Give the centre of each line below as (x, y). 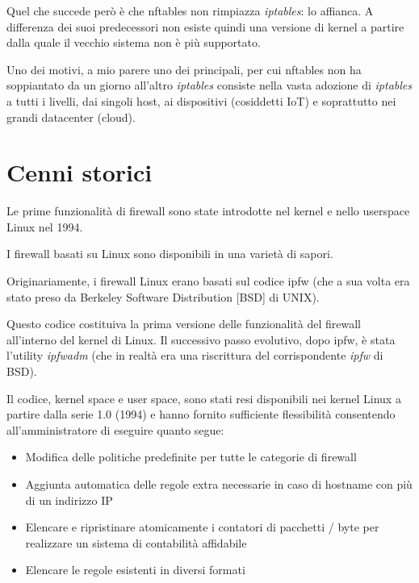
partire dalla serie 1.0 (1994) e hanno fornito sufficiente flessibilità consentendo (201, 414)
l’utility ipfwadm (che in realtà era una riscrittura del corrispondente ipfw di (195, 355)
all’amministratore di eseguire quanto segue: (115, 429)
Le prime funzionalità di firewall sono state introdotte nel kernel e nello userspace (208, 211)
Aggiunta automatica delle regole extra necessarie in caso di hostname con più (219, 484)
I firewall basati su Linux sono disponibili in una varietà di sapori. (170, 254)
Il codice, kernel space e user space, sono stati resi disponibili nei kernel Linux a (204, 398)
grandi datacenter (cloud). (71, 117)
